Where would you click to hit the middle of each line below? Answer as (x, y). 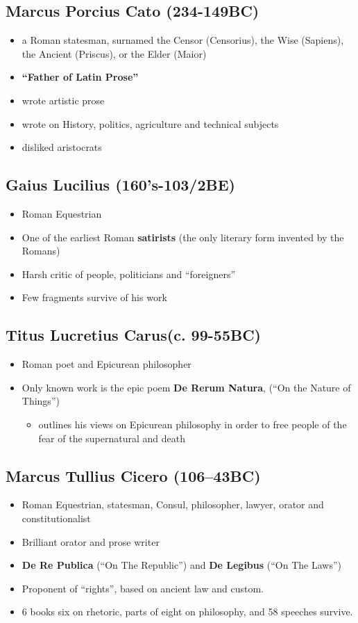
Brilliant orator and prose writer (91, 541)
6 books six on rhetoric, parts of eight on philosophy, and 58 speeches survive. (187, 612)
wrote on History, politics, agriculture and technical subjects (150, 123)
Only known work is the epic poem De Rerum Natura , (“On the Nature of (186, 387)
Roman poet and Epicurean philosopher (106, 364)
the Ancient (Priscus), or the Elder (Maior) (114, 53)
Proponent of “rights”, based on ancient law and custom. (143, 588)
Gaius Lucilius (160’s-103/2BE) (120, 185)
